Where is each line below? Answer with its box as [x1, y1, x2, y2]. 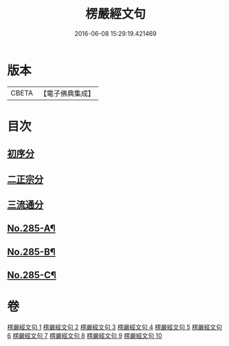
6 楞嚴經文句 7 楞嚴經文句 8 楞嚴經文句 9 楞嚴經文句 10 [7, 332, 163, 340]
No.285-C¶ [7, 269, 56, 281]
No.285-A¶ [7, 222, 56, 234]
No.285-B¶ [7, 246, 56, 257]
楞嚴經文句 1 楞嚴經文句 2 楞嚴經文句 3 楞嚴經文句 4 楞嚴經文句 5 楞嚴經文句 [7, 323, 222, 332]
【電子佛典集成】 [39, 89, 95, 98]
